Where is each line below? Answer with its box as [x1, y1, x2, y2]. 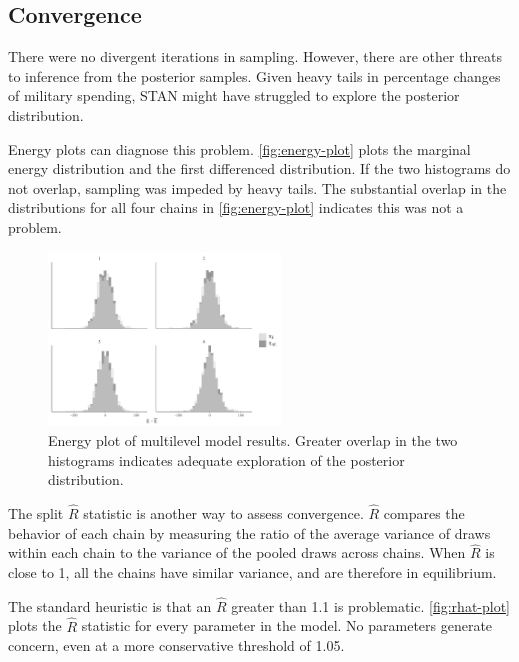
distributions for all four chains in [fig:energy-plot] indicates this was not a [8, 197, 464, 218]
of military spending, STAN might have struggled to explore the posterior [8, 85, 460, 106]
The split [8, 503, 64, 524]
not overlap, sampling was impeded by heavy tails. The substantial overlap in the [8, 177, 507, 198]
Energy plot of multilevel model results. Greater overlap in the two [48, 430, 458, 451]
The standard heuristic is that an [8, 595, 212, 616]
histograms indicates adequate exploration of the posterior [48, 449, 405, 470]
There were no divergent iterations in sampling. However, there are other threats [8, 46, 503, 67]
